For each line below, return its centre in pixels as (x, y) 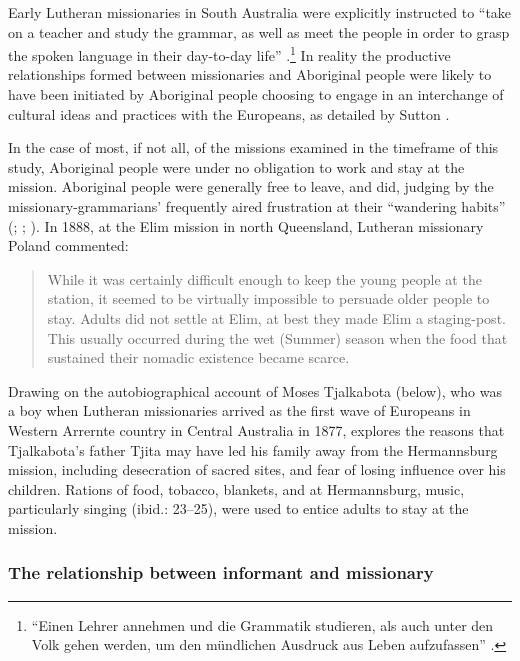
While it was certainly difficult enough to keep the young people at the (264, 278)
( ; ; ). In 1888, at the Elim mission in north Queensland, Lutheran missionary (246, 225)
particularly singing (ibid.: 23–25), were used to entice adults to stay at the (238, 508)
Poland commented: (68, 245)
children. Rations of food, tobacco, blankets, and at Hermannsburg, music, (236, 488)
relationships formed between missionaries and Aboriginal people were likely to (250, 74)
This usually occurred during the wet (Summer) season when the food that (277, 337)
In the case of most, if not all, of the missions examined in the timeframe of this (253, 147)
